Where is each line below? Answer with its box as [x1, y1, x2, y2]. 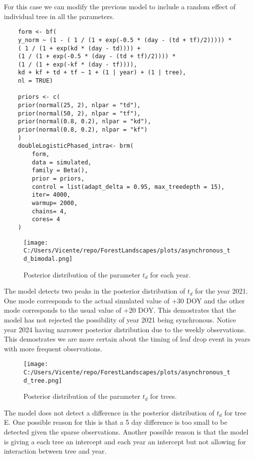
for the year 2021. [195, 286, 248, 296]
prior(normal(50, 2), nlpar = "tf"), [18, 110, 141, 117]
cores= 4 [32, 216, 60, 223]
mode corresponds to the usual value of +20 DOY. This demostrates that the [4, 305, 236, 315]
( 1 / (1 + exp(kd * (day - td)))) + [18, 45, 141, 52]
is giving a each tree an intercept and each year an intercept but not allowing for [4, 436, 246, 446]
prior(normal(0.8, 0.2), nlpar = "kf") [18, 126, 148, 134]
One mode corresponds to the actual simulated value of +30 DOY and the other [4, 295, 245, 305]
